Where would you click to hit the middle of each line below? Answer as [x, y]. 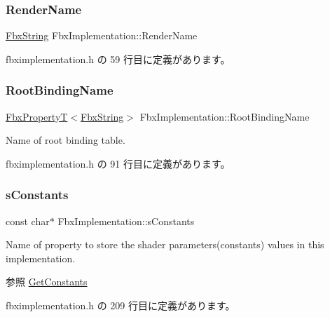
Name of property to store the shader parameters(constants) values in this [165, 244]
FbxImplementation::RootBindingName [225, 116]
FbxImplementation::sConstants [126, 221]
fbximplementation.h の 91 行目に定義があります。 [118, 163]
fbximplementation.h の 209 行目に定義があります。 [121, 305]
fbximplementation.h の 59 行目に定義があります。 [118, 59]
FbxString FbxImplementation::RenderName [102, 35]
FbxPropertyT [37, 116]
